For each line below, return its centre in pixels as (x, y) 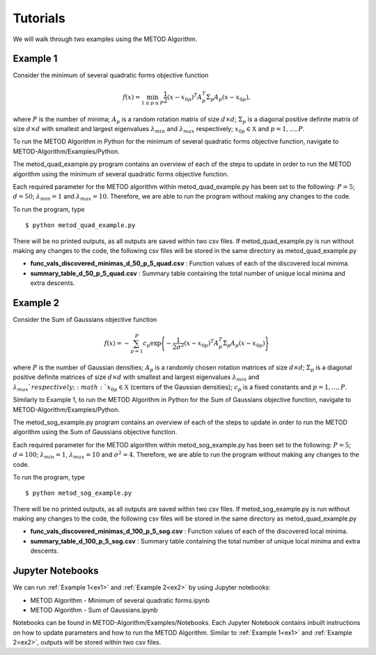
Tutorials (39, 18)
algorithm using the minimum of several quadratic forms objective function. (121, 174)
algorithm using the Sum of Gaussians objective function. (95, 432)
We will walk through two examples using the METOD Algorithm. (105, 39)
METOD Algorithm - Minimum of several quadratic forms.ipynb (120, 600)
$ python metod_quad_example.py (80, 225)
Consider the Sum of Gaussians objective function (85, 320)
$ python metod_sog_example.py (79, 493)
